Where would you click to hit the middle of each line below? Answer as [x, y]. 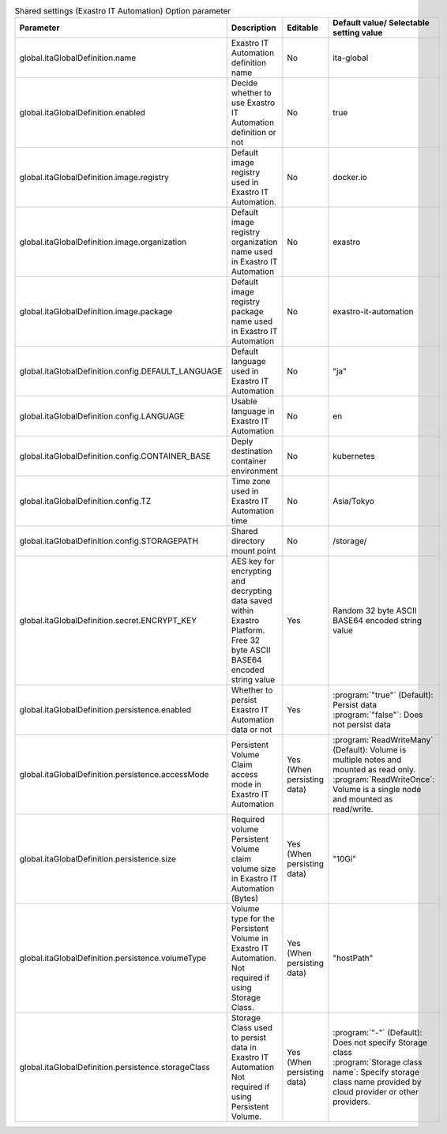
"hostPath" [353, 958]
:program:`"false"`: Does [378, 715]
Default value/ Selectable [381, 23]
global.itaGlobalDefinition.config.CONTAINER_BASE [115, 456]
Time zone [251, 482]
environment [254, 471]
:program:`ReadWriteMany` [383, 740]
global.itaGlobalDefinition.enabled [83, 113]
